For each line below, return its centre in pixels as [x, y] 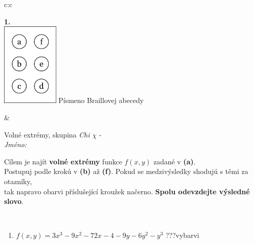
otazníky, [18, 181]
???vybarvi [182, 235]
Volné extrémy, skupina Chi [47, 134]
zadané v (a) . [174, 161]
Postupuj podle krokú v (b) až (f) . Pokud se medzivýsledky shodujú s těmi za [126, 171]
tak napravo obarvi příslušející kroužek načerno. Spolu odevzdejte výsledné [127, 191]
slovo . [14, 201]
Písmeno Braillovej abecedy [101, 100]
